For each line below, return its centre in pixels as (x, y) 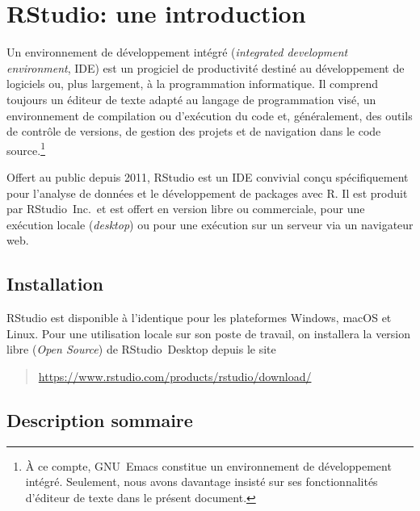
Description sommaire (100, 419)
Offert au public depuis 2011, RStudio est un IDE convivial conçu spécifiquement (208, 176)
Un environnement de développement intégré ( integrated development (177, 52)
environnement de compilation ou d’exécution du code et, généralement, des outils (210, 115)
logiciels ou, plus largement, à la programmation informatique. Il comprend (193, 84)
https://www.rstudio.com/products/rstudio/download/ (175, 376)
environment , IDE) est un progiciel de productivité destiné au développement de (206, 67)
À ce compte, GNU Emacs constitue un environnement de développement (208, 465)
